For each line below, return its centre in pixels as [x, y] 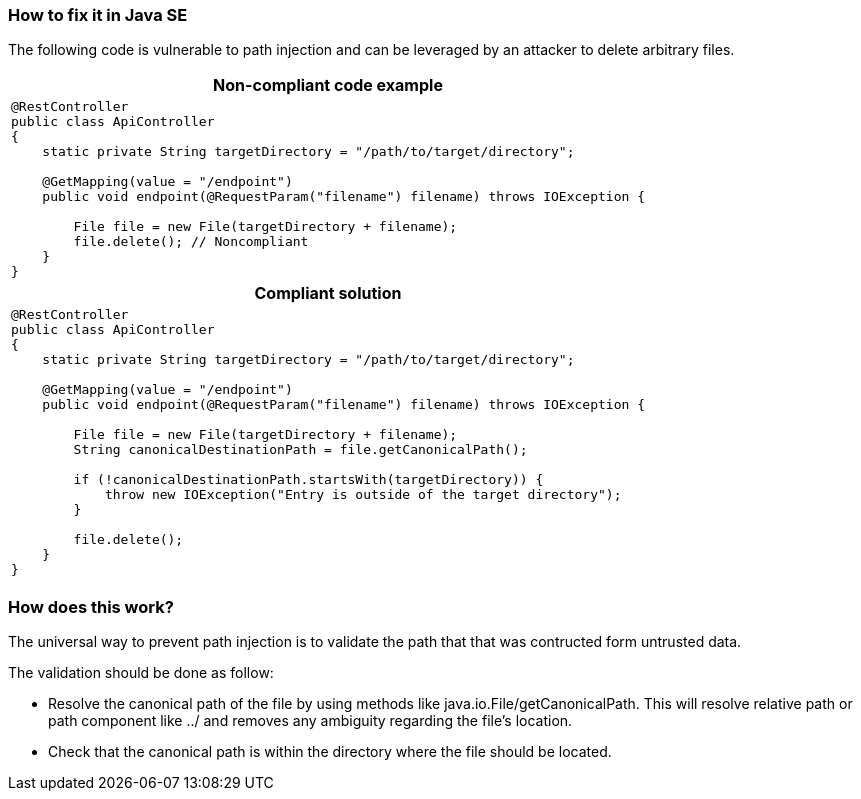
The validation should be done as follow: [141, 673]
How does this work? [91, 606]
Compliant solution [328, 293]
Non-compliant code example [328, 85]
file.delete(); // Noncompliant [191, 242]
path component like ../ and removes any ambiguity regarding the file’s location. [310, 721]
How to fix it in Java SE [98, 15]
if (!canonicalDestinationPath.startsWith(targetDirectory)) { [308, 480]
